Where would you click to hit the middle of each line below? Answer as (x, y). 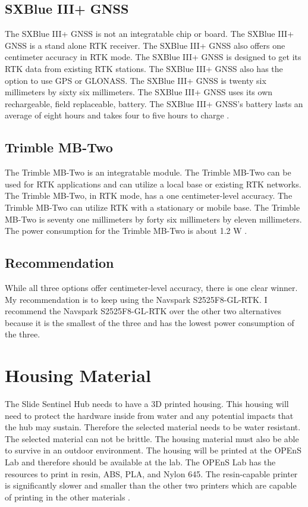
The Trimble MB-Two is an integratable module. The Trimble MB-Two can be (148, 172)
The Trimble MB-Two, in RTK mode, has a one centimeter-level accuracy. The (149, 195)
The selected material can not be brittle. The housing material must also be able (152, 438)
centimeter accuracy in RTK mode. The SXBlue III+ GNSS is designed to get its (153, 57)
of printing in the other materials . (68, 497)
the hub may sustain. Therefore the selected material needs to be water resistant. (153, 427)
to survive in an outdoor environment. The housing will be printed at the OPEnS (153, 450)
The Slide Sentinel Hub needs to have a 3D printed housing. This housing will (147, 404)
